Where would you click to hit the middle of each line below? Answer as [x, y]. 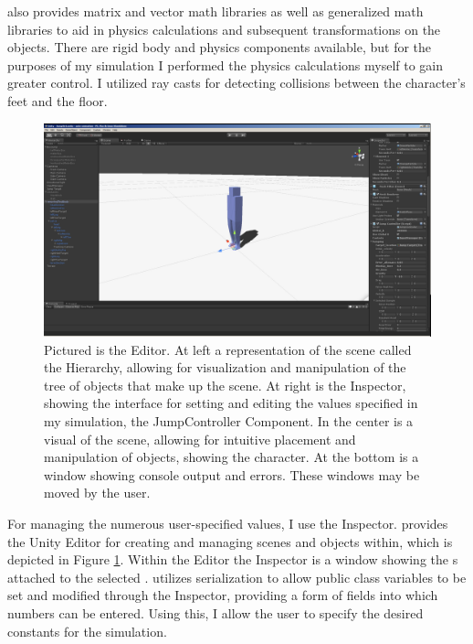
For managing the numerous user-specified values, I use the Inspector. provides [228, 524]
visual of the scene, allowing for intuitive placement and [200, 439]
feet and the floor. [58, 100]
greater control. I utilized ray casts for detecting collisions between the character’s [236, 83]
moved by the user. [97, 493]
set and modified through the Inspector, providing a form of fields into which [223, 595]
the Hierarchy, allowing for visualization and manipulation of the [225, 367]
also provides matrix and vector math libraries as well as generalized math [215, 11]
